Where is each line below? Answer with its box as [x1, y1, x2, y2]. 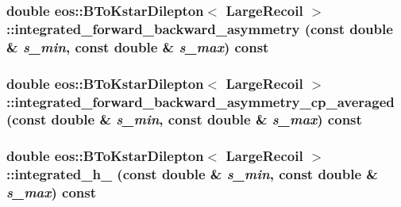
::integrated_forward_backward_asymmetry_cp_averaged [6, 91, 395, 111]
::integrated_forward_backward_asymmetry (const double [6, 18, 393, 38]
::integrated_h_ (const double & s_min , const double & [6, 164, 378, 184]
